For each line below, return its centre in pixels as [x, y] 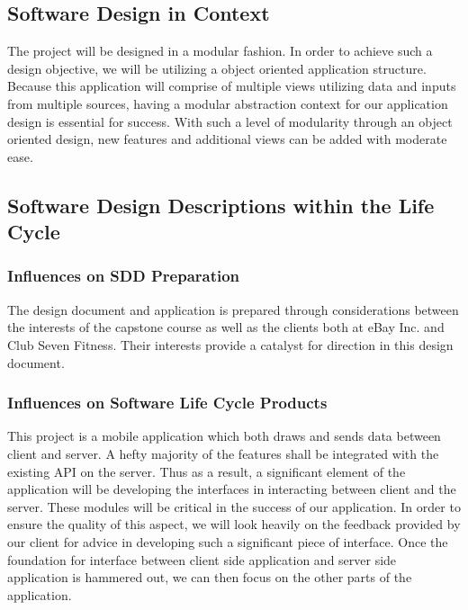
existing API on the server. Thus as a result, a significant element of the [207, 471]
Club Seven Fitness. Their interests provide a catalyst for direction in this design [230, 344]
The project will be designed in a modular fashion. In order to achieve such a [220, 51]
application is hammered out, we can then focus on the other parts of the [210, 577]
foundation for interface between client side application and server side [202, 559]
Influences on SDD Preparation [124, 276]
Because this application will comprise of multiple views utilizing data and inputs [232, 86]
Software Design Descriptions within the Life [221, 205]
